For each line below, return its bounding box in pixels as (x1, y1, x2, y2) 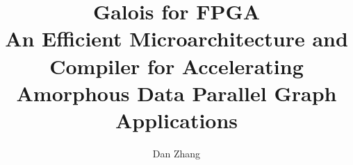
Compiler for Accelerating (49, 51, 304, 80)
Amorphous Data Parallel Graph (16, 78, 337, 107)
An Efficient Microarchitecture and (5, 24, 348, 53)
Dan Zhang (152, 146, 201, 160)
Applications (115, 105, 238, 134)
